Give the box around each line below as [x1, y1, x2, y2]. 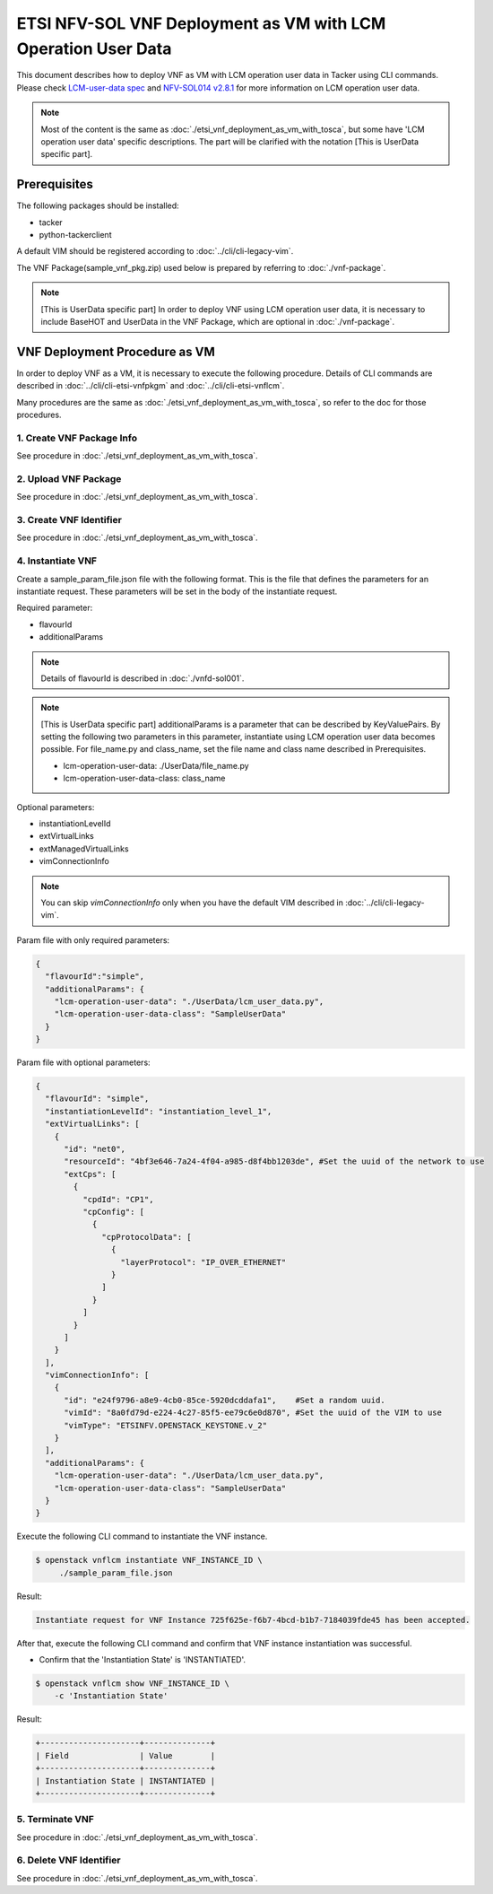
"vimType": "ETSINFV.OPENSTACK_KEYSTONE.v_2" [64, 1420, 268, 1430]
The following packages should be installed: [16, 200, 179, 211]
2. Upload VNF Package [16, 472, 122, 484]
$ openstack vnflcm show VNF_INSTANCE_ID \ [35, 1679, 230, 1689]
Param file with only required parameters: [16, 934, 170, 946]
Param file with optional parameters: [16, 1057, 151, 1068]
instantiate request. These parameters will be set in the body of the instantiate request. [16, 586, 338, 597]
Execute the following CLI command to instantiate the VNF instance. [16, 1531, 268, 1542]
